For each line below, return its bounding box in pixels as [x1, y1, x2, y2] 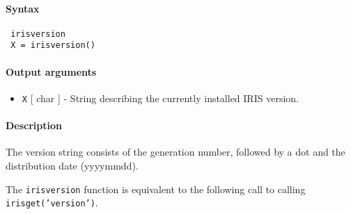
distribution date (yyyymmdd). [6, 158, 139, 172]
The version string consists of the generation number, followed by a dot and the [6, 145, 345, 159]
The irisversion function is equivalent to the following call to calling [6, 181, 306, 196]
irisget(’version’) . [6, 195, 98, 210]
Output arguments [6, 64, 97, 79]
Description [6, 118, 63, 133]
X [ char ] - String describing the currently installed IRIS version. [22, 90, 299, 105]
